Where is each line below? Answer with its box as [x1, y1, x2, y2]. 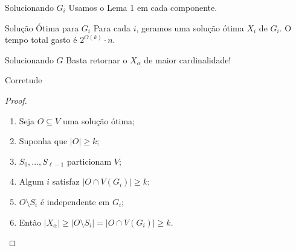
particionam [66, 154, 112, 167]
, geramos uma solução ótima [136, 21, 244, 34]
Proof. [5, 94, 27, 106]
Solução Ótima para [5, 21, 79, 34]
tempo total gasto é [5, 33, 77, 46]
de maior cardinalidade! [144, 53, 231, 66]
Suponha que [19, 135, 68, 147]
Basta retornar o [66, 53, 127, 66]
